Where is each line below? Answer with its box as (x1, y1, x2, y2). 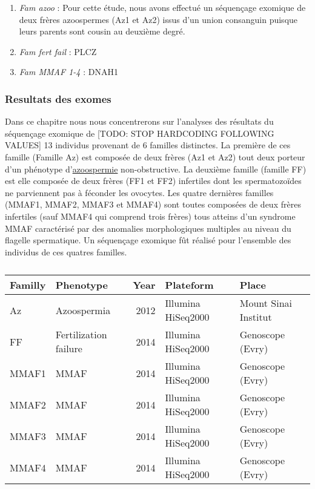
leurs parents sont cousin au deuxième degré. (19, 25, 185, 38)
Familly (10, 278, 46, 292)
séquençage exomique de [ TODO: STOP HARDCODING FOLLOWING (5, 126, 274, 139)
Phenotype (55, 278, 108, 292)
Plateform (165, 278, 214, 292)
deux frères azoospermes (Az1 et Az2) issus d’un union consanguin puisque (19, 13, 298, 25)
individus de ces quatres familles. (5, 245, 127, 258)
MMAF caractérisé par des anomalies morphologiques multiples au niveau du (5, 222, 291, 234)
